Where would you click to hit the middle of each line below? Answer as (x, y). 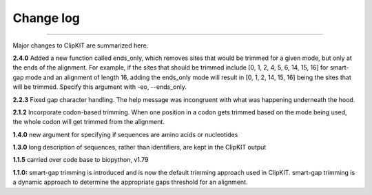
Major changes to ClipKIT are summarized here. (81, 45)
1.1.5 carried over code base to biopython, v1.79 (81, 160)
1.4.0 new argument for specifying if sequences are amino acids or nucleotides (125, 134)
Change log (46, 18)
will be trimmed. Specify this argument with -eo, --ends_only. (100, 87)
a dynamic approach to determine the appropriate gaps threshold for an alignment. (130, 182)
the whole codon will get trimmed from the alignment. (89, 122)
